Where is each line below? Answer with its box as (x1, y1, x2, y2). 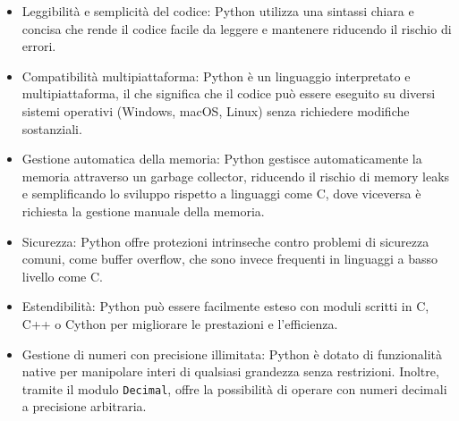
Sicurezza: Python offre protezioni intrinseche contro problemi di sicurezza (21, 232, 429, 250)
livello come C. (21, 266, 103, 285)
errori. (21, 37, 56, 55)
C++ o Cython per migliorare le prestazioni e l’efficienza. (21, 314, 338, 333)
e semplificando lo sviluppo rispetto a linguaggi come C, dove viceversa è (21, 184, 421, 203)
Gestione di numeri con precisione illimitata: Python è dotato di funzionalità (21, 344, 442, 363)
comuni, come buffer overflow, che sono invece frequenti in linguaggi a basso (21, 249, 438, 268)
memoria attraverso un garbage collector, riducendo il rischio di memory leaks (21, 166, 450, 185)
